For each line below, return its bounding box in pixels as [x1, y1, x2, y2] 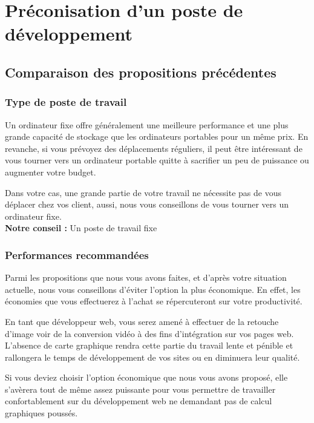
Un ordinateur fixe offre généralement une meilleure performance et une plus [5, 118, 289, 131]
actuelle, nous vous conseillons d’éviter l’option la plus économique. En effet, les [5, 283, 301, 295]
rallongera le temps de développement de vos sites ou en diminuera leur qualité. [5, 350, 300, 363]
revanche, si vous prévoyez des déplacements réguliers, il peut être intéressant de [5, 142, 303, 154]
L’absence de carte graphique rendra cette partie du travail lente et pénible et [5, 339, 293, 352]
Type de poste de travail [5, 94, 127, 110]
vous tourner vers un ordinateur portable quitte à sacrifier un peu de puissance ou [5, 154, 309, 166]
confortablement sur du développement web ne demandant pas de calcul [5, 395, 272, 407]
